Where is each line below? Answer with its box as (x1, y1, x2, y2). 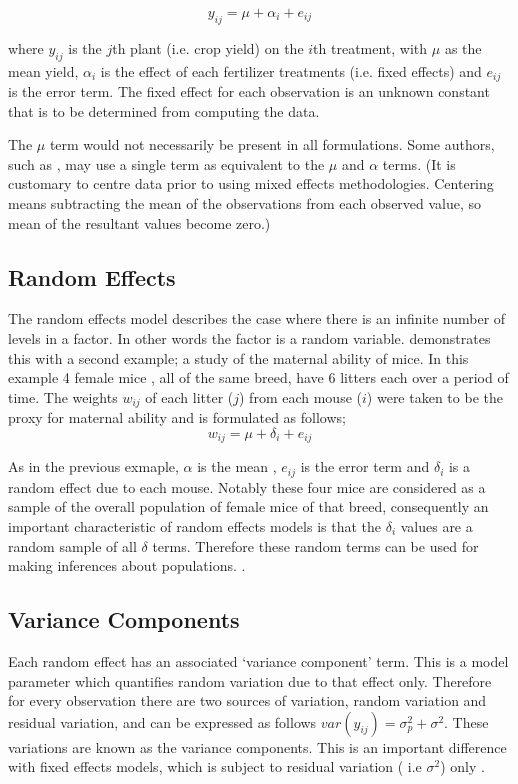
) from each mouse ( (239, 386, 362, 407)
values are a (400, 515, 473, 536)
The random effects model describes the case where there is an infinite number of (8, 308, 506, 329)
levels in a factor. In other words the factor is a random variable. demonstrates (8, 328, 491, 348)
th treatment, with (313, 37, 428, 58)
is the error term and (300, 456, 430, 477)
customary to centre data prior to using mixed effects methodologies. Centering (8, 173, 494, 194)
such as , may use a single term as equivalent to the (8, 153, 325, 174)
